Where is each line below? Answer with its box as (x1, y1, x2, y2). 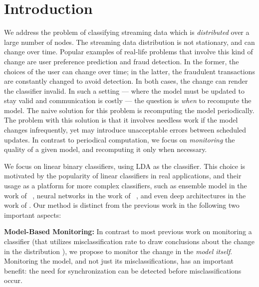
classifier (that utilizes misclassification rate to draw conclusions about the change (4, 236, 255, 246)
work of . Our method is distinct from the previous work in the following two (4, 200, 240, 210)
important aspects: (4, 209, 61, 220)
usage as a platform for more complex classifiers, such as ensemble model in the (4, 180, 247, 191)
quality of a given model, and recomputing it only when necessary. (4, 144, 207, 154)
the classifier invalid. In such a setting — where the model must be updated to (4, 85, 245, 96)
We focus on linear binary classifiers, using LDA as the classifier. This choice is (4, 160, 246, 171)
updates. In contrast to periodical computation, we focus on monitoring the (4, 134, 235, 144)
